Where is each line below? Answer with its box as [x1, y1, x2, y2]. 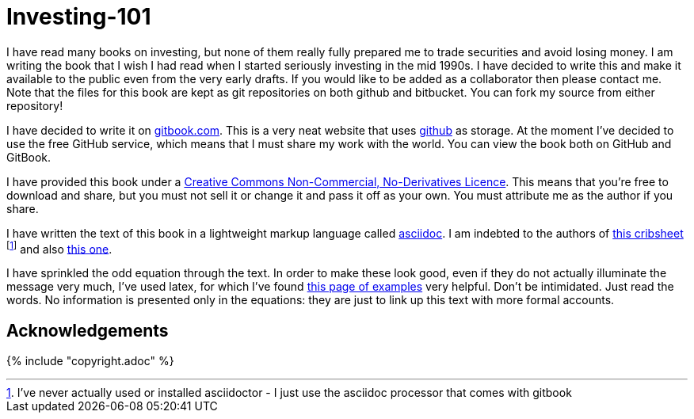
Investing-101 [6, 3, 151, 30]
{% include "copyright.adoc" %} [6, 354, 174, 368]
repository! [6, 98, 63, 112]
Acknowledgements [6, 320, 169, 341]
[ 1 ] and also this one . [6, 239, 112, 256]
